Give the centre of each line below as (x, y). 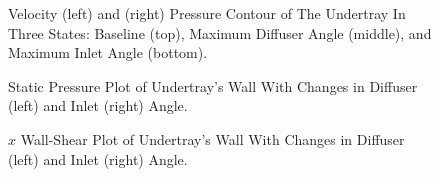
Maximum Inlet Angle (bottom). (108, 52)
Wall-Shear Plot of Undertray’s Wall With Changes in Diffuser (212, 138)
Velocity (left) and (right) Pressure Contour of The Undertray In (207, 13)
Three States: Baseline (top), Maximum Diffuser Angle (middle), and (220, 32)
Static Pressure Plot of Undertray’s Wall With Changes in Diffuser (213, 85)
